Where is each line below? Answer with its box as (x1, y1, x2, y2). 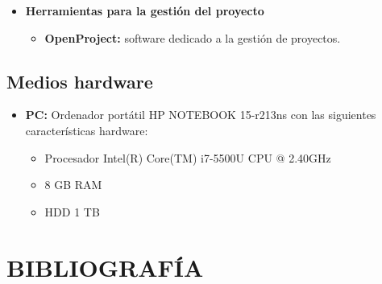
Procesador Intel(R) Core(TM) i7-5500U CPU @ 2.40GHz (44, 149, 331, 166)
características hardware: (25, 121, 148, 138)
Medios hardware (6, 68, 153, 93)
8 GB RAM (44, 176, 102, 193)
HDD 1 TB (44, 203, 100, 220)
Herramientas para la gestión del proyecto (25, 2, 264, 19)
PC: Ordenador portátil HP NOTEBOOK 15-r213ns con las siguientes (25, 106, 376, 123)
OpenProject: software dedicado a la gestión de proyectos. (44, 29, 341, 46)
